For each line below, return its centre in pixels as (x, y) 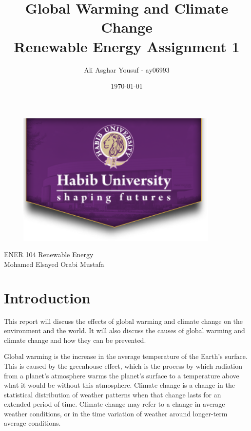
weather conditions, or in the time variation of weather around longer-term (116, 413)
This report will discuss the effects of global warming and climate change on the (124, 321)
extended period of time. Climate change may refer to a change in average (115, 404)
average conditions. (32, 423)
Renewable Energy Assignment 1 (127, 46)
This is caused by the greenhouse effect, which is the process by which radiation (123, 365)
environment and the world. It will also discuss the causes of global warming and (125, 330)
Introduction (47, 297)
